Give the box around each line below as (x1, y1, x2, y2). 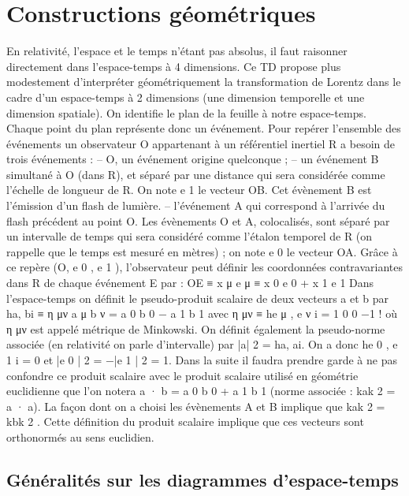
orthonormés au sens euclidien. (6, 428, 154, 445)
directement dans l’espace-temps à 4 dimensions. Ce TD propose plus (6, 58, 341, 74)
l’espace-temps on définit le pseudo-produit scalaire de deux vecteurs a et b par (6, 289, 389, 306)
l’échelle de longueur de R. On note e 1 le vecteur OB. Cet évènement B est (6, 181, 372, 198)
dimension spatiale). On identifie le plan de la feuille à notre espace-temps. (6, 104, 366, 121)
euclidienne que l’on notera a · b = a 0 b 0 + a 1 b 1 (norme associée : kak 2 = (6, 382, 396, 399)
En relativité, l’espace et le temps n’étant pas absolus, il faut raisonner (6, 43, 348, 59)
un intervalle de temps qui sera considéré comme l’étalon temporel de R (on (6, 228, 373, 244)
